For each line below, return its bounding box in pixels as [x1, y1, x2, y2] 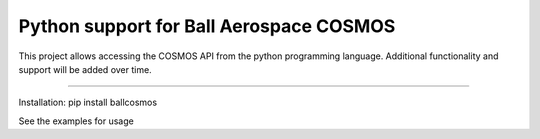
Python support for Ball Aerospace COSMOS [18, 15, 396, 37]
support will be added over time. [18, 63, 152, 75]
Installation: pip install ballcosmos [18, 96, 158, 109]
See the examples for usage [18, 115, 134, 127]
